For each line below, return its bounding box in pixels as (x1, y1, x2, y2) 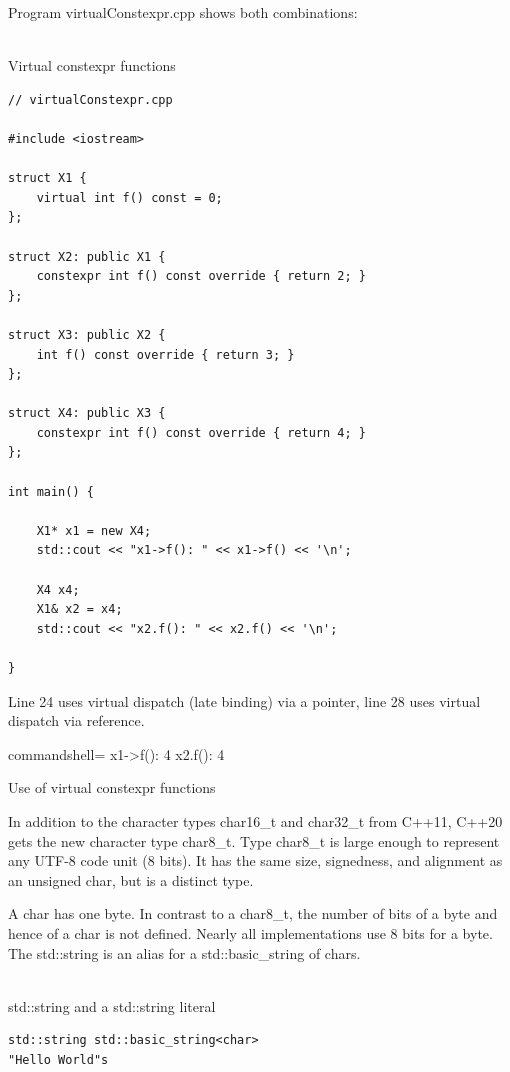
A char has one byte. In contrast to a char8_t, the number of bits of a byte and (8, 903, 498, 924)
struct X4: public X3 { (8, 406, 166, 421)
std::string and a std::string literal (8, 995, 216, 1016)
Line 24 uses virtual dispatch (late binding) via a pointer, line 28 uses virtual (8, 690, 481, 711)
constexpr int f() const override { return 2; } (36, 269, 366, 284)
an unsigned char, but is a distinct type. (8, 869, 254, 890)
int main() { (8, 484, 94, 499)
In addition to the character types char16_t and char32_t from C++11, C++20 (8, 810, 503, 831)
